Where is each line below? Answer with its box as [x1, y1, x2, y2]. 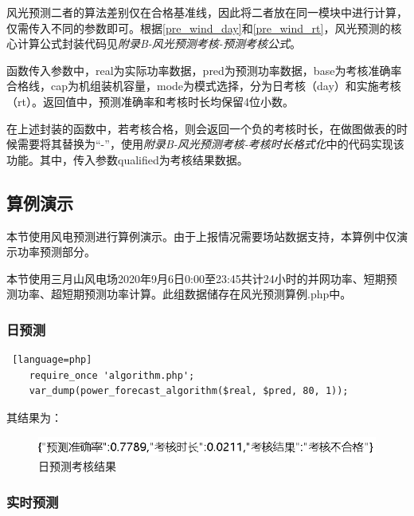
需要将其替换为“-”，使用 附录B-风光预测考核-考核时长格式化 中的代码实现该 [17, 136, 404, 152]
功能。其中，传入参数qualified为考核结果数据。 [6, 151, 248, 167]
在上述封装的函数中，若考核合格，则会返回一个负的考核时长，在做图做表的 [6, 120, 396, 136]
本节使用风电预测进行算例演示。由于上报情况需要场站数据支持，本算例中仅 [6, 227, 396, 244]
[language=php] [12, 354, 92, 366]
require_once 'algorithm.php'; [29, 369, 195, 381]
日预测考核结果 [38, 458, 116, 475]
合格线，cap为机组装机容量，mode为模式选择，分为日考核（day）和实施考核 [6, 77, 401, 94]
